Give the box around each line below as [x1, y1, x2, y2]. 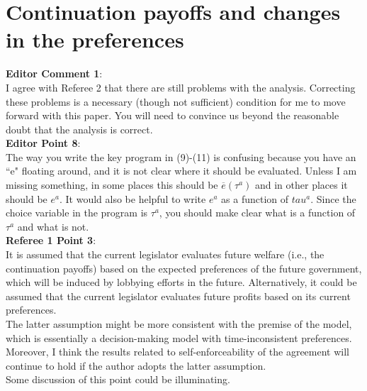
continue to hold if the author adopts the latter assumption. [6, 358, 266, 373]
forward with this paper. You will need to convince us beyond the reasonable [6, 108, 339, 123]
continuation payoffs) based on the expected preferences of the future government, [6, 260, 362, 275]
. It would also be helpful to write [59, 191, 206, 206]
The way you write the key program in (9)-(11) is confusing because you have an [6, 149, 356, 164]
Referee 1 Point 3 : [6, 233, 96, 248]
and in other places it [254, 177, 348, 192]
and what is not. [17, 219, 89, 233]
